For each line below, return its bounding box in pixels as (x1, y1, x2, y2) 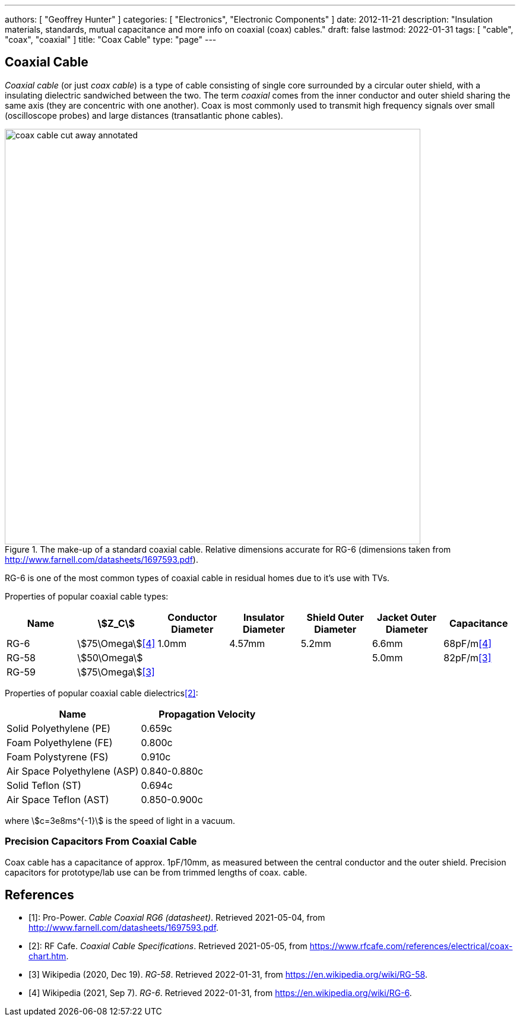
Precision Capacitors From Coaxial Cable (5, 835, 197, 848)
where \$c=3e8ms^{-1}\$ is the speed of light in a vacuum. (5, 815, 236, 826)
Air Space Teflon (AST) (7, 793, 109, 806)
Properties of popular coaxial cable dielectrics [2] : (5, 687, 198, 698)
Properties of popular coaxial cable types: (5, 591, 169, 601)
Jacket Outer (377, 611, 437, 623)
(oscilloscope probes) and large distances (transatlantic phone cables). (5, 110, 283, 121)
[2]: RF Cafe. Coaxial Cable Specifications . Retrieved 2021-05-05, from (28, 941, 307, 952)
